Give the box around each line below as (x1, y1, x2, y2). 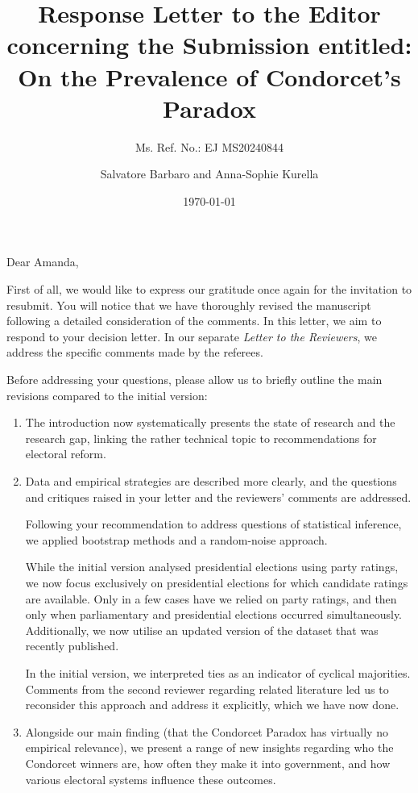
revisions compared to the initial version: (6, 386, 208, 403)
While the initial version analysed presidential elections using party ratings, (25, 558, 399, 575)
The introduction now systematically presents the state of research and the (25, 414, 395, 431)
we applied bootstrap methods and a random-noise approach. (25, 531, 328, 548)
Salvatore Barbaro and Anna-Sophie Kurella (100, 165, 319, 182)
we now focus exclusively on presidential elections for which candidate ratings (25, 574, 408, 591)
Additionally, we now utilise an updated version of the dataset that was (25, 621, 379, 638)
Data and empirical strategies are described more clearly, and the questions (25, 473, 397, 489)
